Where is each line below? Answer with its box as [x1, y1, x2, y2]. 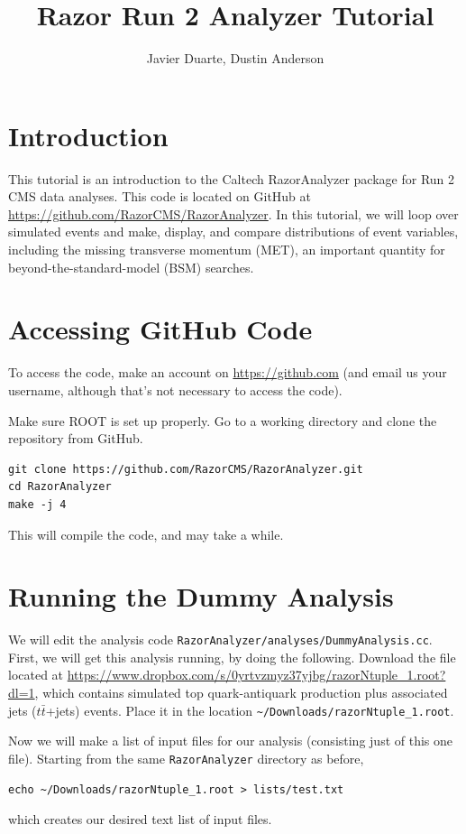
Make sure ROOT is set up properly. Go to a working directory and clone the [8, 411, 437, 430]
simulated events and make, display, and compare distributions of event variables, [8, 222, 459, 241]
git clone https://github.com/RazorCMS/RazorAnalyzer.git [8, 462, 363, 476]
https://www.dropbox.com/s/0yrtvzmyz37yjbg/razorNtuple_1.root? [67, 665, 446, 684]
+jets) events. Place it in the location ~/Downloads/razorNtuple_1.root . [45, 700, 454, 719]
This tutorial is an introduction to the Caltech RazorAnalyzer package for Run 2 [8, 169, 455, 188]
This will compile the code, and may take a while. [8, 524, 284, 543]
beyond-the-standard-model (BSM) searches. [8, 257, 254, 276]
